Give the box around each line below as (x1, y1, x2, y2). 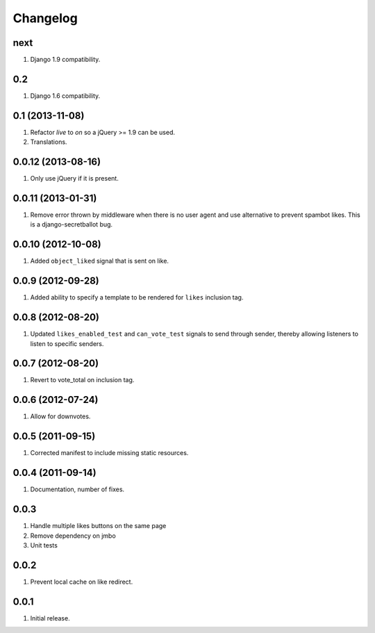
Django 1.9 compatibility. (30, 56, 101, 64)
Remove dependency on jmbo (30, 532, 116, 540)
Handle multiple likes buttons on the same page (30, 522, 167, 530)
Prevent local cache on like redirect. (30, 577, 133, 586)
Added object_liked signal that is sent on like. (30, 257, 169, 265)
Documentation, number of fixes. (30, 485, 125, 493)
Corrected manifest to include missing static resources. (30, 449, 189, 457)
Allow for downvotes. (30, 412, 91, 420)
